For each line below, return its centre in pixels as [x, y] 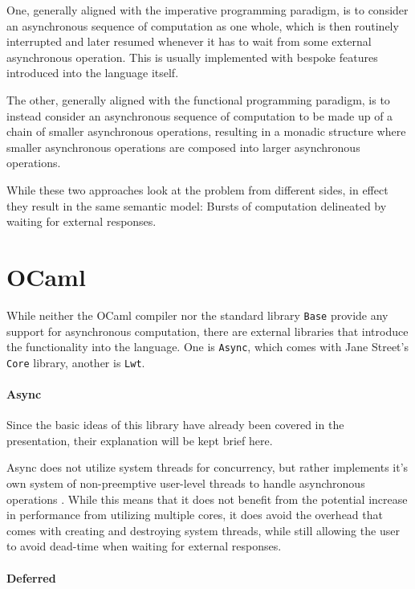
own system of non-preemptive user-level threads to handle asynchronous [186, 483]
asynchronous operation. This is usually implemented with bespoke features [192, 57]
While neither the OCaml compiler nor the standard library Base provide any [197, 315]
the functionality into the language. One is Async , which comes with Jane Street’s [207, 347]
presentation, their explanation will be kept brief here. [140, 440]
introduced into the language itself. [93, 73]
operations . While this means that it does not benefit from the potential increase [207, 499]
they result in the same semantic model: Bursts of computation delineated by [197, 205]
